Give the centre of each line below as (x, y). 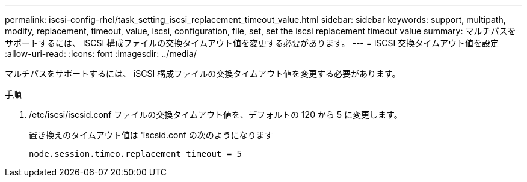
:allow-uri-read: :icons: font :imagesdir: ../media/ (101, 54)
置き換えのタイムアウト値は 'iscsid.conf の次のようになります (151, 135)
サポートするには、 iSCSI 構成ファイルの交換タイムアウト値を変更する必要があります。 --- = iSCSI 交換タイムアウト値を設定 (252, 43)
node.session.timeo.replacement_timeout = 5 (136, 154)
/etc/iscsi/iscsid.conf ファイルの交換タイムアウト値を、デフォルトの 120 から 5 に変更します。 (216, 114)
